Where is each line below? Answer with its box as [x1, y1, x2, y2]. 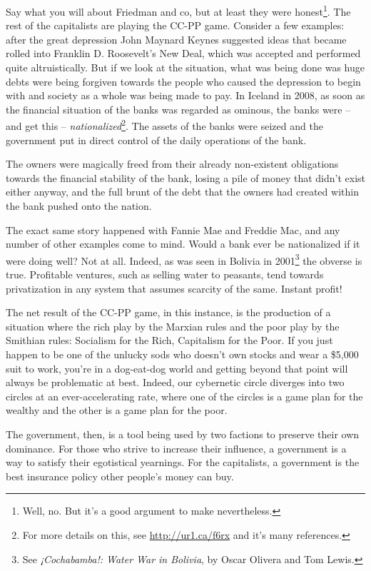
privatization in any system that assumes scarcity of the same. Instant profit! [6, 281, 342, 295]
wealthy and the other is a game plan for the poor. [6, 403, 228, 418]
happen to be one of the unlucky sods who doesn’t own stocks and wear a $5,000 [6, 347, 359, 362]
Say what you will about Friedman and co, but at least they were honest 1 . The [6, 2, 351, 19]
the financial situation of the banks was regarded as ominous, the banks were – [6, 101, 351, 116]
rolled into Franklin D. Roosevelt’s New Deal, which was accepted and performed [6, 46, 361, 61]
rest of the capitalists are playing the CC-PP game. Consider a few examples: [6, 18, 345, 33]
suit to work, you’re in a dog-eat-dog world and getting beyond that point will [6, 360, 348, 375]
